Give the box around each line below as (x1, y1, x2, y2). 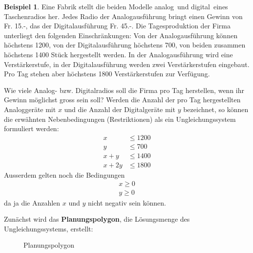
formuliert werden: (4, 123, 59, 134)
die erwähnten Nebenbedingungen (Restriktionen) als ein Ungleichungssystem (4, 114, 236, 124)
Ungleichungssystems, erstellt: (4, 223, 93, 233)
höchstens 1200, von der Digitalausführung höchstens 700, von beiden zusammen (4, 40, 246, 50)
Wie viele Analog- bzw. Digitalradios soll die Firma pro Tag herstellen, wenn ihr (4, 85, 244, 95)
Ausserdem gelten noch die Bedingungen (4, 169, 125, 180)
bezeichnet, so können (183, 104, 249, 114)
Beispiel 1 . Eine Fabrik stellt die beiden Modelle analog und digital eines (4, 1, 228, 11)
